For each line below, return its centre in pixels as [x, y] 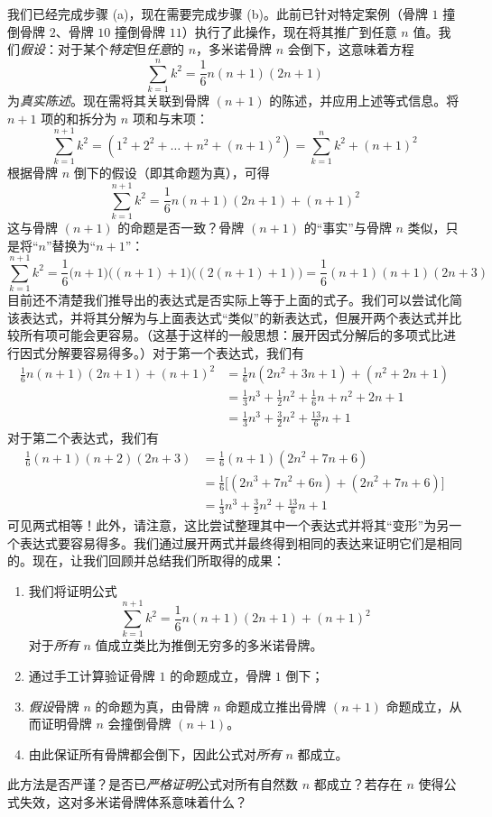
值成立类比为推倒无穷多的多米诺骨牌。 [209, 645]
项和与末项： [170, 118]
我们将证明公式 [73, 590]
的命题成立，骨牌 [221, 676]
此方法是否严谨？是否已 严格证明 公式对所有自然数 [153, 784]
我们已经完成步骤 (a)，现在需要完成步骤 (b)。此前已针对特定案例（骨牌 [218, 14]
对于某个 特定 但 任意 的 [121, 49]
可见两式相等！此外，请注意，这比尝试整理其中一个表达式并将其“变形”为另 [228, 524]
